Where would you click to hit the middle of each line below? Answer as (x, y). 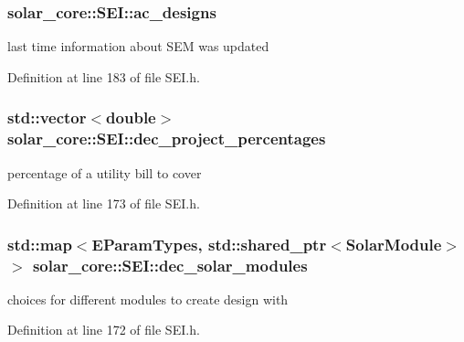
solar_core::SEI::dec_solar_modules (170, 265)
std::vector (47, 118)
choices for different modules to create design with (148, 299)
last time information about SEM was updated (138, 46)
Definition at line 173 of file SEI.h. (104, 203)
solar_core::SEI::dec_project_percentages (167, 139)
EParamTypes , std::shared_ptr (209, 244)
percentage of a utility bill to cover (105, 172)
